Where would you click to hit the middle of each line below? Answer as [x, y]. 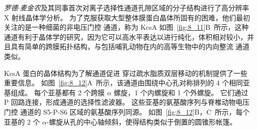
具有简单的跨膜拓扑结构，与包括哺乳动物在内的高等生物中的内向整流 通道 [130, 46]
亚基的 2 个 [22, 121]
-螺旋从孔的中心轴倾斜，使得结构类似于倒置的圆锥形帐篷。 [141, 121]
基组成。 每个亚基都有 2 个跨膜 [54, 92]
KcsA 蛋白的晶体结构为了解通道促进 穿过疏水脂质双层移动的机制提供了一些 [126, 73]
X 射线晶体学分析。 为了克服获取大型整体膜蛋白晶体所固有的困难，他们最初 [127, 17]
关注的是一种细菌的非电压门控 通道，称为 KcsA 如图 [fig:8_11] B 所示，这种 [126, 27]
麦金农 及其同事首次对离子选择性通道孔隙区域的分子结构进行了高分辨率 [134, 7]
